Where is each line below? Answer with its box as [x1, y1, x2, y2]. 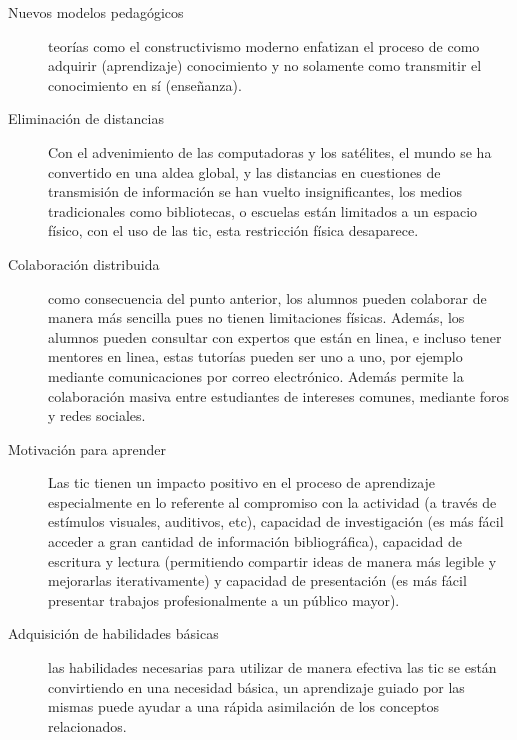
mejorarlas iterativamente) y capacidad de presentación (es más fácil [48, 570, 467, 591]
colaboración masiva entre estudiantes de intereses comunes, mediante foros [48, 385, 510, 406]
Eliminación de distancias [8, 108, 164, 129]
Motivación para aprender [8, 438, 167, 459]
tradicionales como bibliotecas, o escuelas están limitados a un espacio [48, 200, 478, 221]
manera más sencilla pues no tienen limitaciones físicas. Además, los [48, 307, 465, 328]
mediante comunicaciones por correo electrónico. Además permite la [48, 365, 464, 386]
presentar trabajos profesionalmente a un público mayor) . [48, 589, 400, 610]
